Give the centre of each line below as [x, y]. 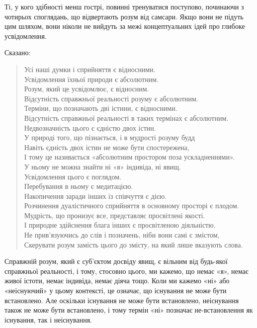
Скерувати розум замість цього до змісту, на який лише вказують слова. [133, 244]
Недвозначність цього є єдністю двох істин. [90, 127]
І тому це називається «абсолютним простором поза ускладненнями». [129, 157]
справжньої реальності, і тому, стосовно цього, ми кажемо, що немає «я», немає [127, 271]
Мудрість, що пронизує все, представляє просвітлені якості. [115, 215]
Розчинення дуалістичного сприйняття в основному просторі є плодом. [131, 205]
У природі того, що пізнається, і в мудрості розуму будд [109, 137]
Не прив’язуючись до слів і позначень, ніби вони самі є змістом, [122, 235]
